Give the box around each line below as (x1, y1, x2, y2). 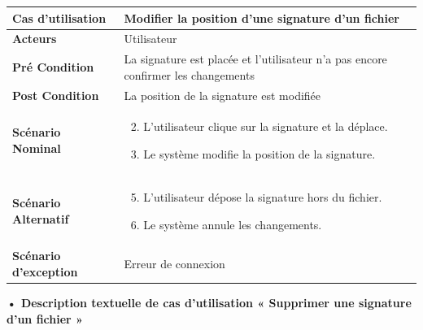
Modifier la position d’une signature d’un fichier (124, 9, 400, 26)
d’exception (12, 263, 78, 280)
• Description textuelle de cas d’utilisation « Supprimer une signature (7, 294, 412, 311)
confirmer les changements (124, 66, 255, 83)
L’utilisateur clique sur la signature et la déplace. (143, 118, 388, 135)
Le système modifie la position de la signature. (143, 145, 376, 163)
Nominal (12, 140, 61, 157)
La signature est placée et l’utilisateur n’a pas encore (124, 50, 387, 67)
